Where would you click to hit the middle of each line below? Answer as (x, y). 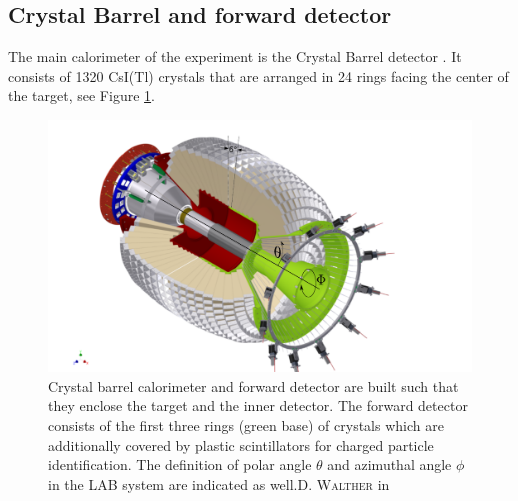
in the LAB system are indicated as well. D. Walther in (219, 483)
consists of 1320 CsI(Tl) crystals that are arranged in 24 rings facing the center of (258, 75)
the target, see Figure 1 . (81, 95)
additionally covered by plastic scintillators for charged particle (241, 444)
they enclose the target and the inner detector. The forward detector (258, 405)
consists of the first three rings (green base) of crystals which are (246, 424)
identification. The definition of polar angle (180, 464)
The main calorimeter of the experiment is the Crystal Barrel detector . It (235, 56)
